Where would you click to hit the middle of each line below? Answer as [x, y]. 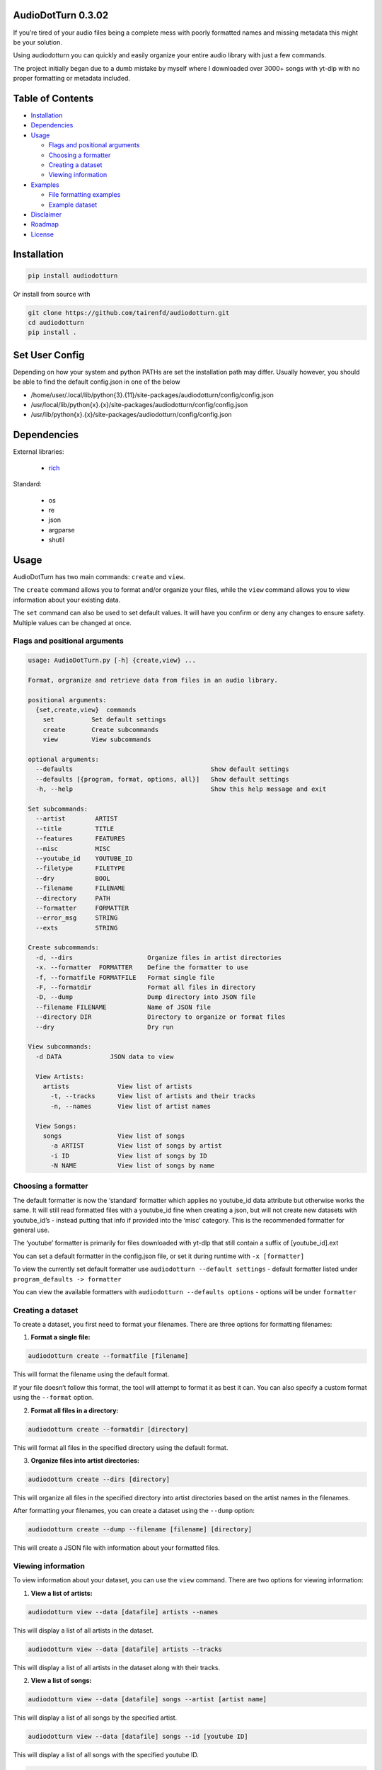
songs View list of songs [114, 1136]
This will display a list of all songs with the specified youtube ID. [106, 1755]
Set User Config [49, 355]
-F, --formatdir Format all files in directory [146, 987]
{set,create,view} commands [86, 710]
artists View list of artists [117, 1086]
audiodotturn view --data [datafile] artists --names [123, 1612]
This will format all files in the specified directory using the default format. [121, 1447]
